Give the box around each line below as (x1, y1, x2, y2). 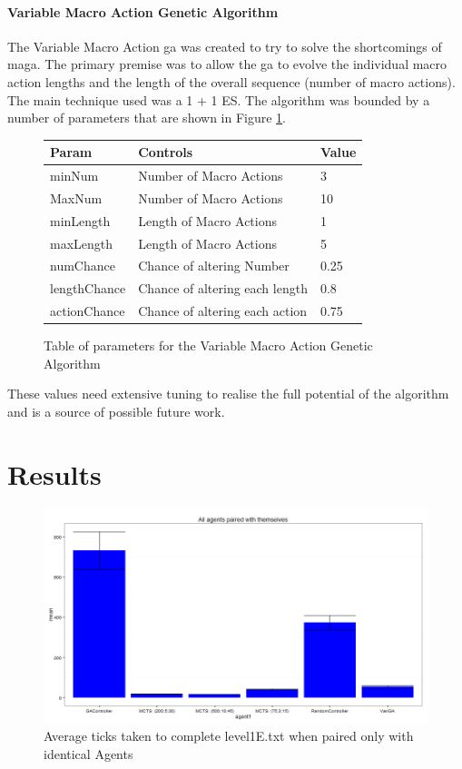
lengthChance (50, 279, 126, 298)
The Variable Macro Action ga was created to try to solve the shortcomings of (7, 36, 442, 55)
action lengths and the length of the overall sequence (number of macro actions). (7, 72, 456, 91)
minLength (50, 211, 111, 230)
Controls (138, 143, 193, 162)
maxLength (50, 233, 113, 252)
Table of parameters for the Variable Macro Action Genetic (44, 336, 373, 355)
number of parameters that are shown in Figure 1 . (7, 108, 287, 127)
